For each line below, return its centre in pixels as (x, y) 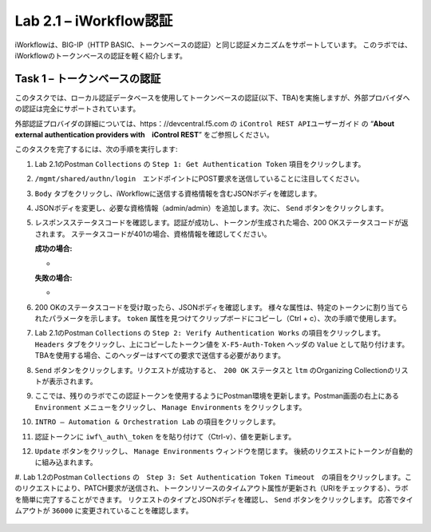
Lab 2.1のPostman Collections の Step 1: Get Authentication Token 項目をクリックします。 (200, 164)
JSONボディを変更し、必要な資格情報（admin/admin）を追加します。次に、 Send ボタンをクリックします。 (212, 208)
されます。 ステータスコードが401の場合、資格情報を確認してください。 (153, 234)
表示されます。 (73, 381)
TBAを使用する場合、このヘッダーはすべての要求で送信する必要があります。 (160, 355)
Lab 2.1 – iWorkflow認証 (94, 21)
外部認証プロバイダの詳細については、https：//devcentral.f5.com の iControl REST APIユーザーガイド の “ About (205, 123)
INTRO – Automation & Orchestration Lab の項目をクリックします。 (157, 422)
